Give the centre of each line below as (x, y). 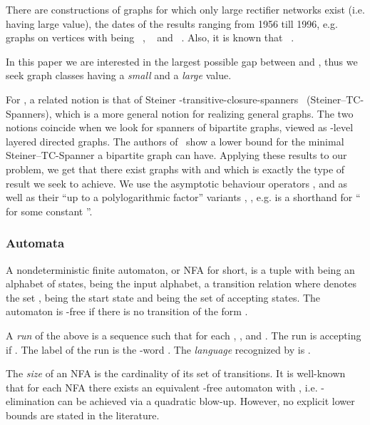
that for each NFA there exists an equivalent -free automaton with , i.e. (162, 387)
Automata (35, 243)
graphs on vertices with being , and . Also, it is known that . (150, 37)
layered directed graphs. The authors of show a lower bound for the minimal (175, 141)
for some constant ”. (49, 211)
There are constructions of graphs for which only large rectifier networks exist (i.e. (185, 9)
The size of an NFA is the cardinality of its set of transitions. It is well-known (176, 373)
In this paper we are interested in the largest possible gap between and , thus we (182, 61)
